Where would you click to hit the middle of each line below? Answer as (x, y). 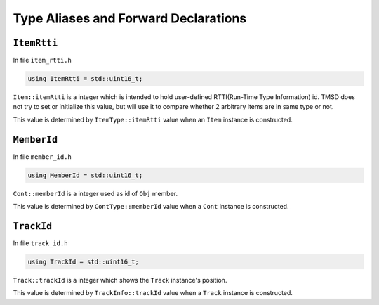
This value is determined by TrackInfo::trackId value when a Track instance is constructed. (153, 293)
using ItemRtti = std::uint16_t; (85, 79)
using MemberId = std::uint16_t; (85, 175)
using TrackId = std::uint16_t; (84, 261)
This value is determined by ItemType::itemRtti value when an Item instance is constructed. (153, 119)
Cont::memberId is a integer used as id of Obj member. (95, 193)
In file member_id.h (42, 156)
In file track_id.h (40, 243)
